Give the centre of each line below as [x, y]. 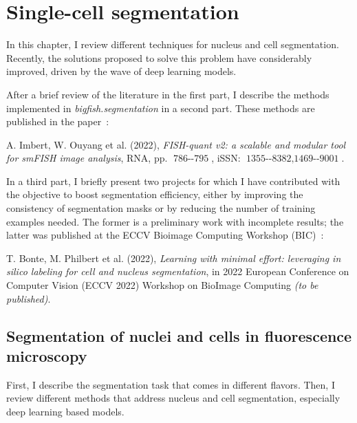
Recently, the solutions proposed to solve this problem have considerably [159, 57]
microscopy [47, 356]
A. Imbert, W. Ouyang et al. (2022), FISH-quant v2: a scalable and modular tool [176, 144]
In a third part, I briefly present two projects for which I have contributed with [173, 181]
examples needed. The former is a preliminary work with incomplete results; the [175, 221]
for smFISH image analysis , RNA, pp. [87, 158]
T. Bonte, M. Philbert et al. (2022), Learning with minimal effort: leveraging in [174, 258]
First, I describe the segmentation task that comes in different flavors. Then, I [171, 384]
